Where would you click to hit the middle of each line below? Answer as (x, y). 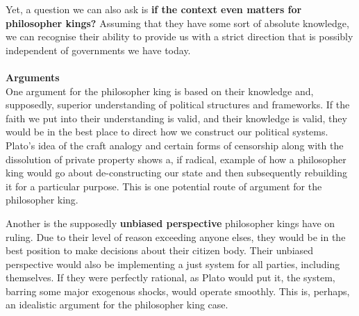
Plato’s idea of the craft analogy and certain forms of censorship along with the (175, 145)
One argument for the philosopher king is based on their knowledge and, (160, 91)
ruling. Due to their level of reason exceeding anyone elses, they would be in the (176, 236)
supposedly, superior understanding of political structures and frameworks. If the (178, 105)
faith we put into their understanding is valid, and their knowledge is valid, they (176, 118)
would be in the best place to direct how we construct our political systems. (167, 132)
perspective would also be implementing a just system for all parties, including (173, 264)
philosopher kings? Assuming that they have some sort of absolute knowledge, (177, 23)
